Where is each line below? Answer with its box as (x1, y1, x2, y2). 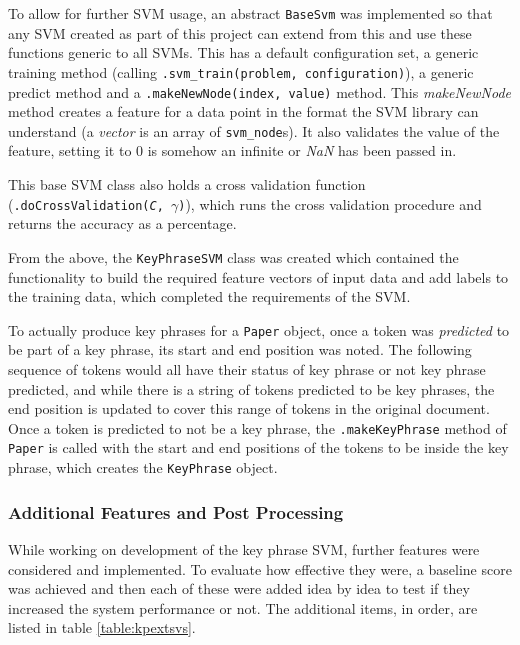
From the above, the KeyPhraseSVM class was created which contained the (8, 246, 459, 267)
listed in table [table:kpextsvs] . (8, 617, 196, 638)
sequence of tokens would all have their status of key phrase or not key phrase (8, 358, 486, 379)
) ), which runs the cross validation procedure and (178, 193, 482, 214)
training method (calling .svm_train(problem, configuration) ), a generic (8, 61, 474, 82)
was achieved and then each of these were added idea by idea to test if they (8, 578, 470, 599)
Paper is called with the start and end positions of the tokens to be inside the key (8, 437, 509, 458)
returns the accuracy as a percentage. (8, 213, 237, 234)
